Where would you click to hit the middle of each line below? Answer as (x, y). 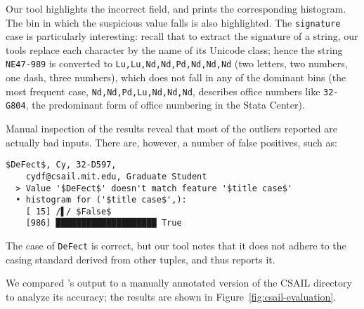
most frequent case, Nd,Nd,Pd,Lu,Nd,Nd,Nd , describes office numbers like (163, 91)
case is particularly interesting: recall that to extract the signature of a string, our (182, 36)
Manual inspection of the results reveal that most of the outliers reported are (171, 128)
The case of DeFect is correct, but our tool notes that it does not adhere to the (176, 246)
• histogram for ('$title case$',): (101, 200)
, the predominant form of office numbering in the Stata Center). (165, 105)
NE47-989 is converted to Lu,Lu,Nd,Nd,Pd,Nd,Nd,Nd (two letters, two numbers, (177, 63)
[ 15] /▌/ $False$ (69, 211)
